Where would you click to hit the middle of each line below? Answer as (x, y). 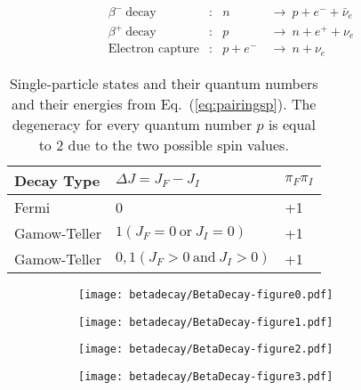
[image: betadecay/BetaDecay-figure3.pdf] (206, 376)
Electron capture (153, 49)
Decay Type (57, 180)
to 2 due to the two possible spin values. (164, 144)
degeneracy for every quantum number (132, 124)
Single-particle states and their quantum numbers (164, 83)
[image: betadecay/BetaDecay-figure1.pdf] (206, 322)
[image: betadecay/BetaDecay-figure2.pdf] (206, 349)
